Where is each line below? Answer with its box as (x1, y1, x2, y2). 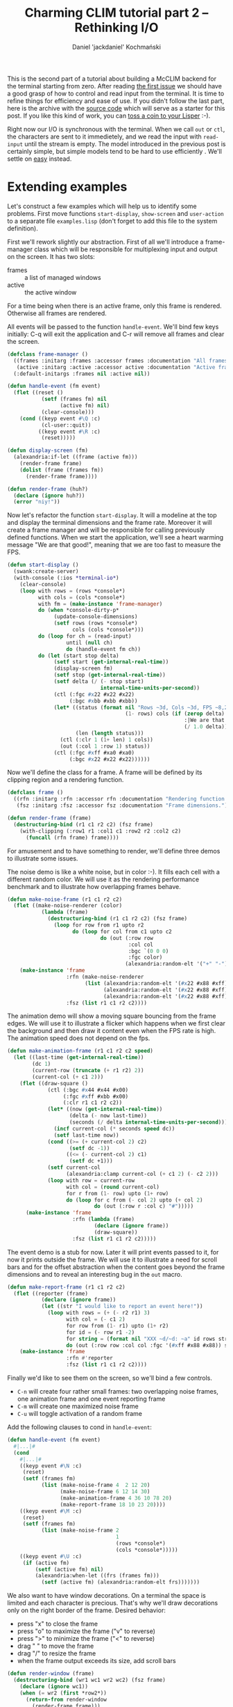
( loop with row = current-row (47, 1177, 135, 1184)
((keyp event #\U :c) (19, 1552, 82, 1560)
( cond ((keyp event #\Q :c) (19, 415, 101, 422)
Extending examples (7, 179, 128, 195)
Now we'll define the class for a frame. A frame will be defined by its (7, 768, 202, 777)
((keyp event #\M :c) (19, 1507, 82, 1515)
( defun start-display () (7, 562, 79, 569)
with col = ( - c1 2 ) (66, 1316, 126, 1323)
